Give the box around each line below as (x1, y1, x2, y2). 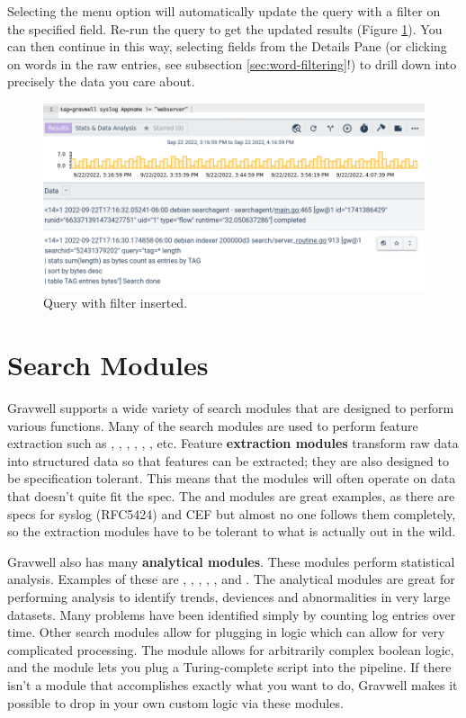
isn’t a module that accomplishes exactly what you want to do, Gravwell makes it (7, 675, 458, 694)
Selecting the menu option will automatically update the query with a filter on (7, 2, 441, 20)
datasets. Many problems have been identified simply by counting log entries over (7, 605, 456, 624)
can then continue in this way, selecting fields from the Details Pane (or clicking (7, 37, 447, 56)
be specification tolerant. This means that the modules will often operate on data (7, 469, 456, 488)
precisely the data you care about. (7, 72, 195, 91)
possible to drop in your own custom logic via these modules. (7, 693, 344, 712)
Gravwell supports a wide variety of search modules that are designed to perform (7, 399, 454, 417)
